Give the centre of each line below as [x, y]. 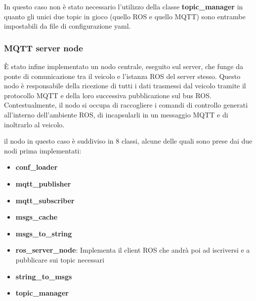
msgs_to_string [44, 233]
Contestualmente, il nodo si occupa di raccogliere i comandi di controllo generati [126, 105]
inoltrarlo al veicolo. [34, 124]
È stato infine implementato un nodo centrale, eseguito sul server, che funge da [124, 66]
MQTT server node [43, 48]
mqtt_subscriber [45, 200]
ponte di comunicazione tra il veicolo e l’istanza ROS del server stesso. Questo [122, 76]
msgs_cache [37, 217]
